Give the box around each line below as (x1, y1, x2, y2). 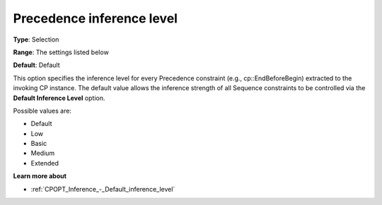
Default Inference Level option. (13, 94, 105, 102)
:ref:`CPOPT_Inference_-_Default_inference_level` (30, 185, 175, 193)
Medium (30, 149, 55, 158)
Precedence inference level (13, 11, 178, 26)
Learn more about (13, 172, 67, 180)
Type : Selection (13, 35, 59, 44)
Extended (30, 159, 59, 167)
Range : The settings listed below (13, 48, 109, 56)
